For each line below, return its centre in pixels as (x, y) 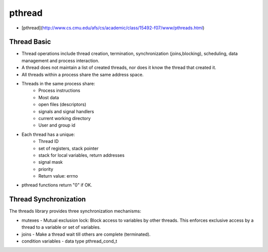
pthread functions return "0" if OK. (57, 185)
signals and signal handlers (66, 111)
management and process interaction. (60, 61)
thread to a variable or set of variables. (61, 227)
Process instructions (59, 91)
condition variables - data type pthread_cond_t (69, 241)
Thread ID (49, 141)
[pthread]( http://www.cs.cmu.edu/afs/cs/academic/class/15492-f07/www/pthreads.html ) (113, 28)
